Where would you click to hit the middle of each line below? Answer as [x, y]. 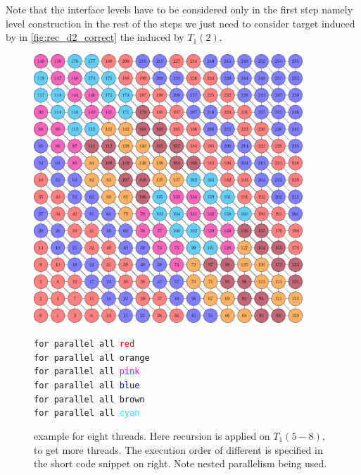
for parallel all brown [89, 399]
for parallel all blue [87, 385]
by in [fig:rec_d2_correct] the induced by [95, 37]
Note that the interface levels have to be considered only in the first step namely [179, 9]
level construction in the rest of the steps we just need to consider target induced [180, 23]
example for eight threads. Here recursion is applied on [152, 435]
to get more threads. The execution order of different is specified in [178, 449]
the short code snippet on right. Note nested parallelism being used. [180, 463]
